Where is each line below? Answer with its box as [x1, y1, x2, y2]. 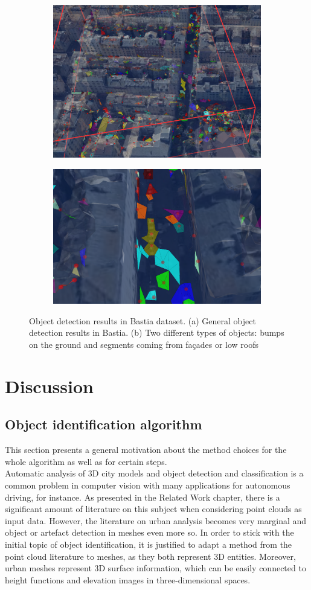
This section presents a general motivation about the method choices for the [5, 443, 287, 456]
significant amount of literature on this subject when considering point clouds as [5, 502, 302, 515]
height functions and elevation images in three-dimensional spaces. [5, 573, 251, 586]
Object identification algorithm [5, 415, 202, 434]
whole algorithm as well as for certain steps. [5, 455, 167, 467]
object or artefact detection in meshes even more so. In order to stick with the [5, 526, 294, 539]
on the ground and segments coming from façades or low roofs [29, 338, 259, 351]
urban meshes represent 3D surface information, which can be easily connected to [5, 562, 306, 574]
